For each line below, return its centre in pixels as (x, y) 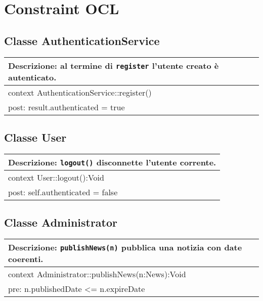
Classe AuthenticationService (82, 40)
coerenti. (26, 259)
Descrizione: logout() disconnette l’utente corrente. (112, 162)
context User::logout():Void (56, 177)
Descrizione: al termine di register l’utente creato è (114, 65)
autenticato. (32, 77)
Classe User (35, 137)
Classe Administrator (61, 222)
